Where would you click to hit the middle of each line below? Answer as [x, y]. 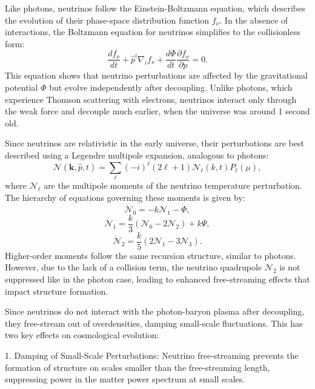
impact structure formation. [57, 291]
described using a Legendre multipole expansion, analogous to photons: [137, 155]
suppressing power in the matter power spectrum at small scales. [125, 379]
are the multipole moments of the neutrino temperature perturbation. [173, 185]
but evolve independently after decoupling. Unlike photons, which [171, 87]
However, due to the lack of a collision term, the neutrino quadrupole [134, 267]
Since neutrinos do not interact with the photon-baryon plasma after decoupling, [155, 311]
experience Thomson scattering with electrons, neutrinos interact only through [151, 99]
